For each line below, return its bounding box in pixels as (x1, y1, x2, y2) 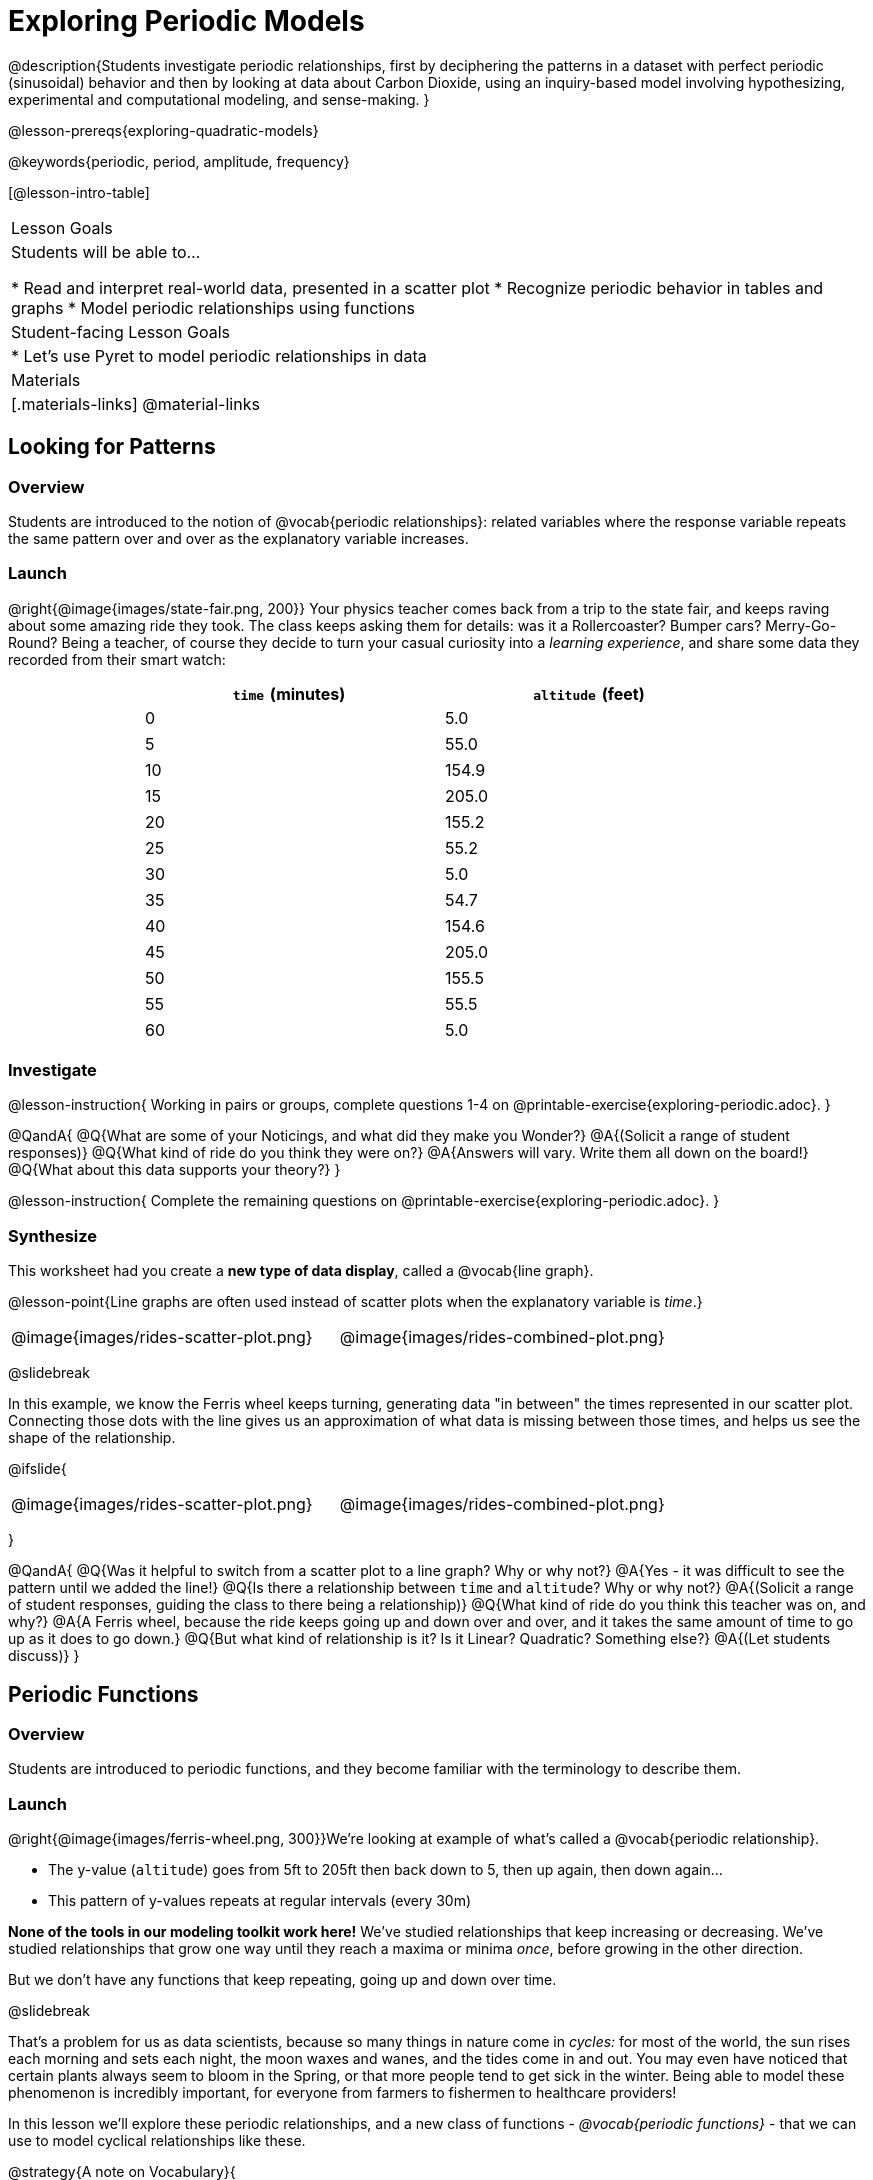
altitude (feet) (533, 683, 645, 704)
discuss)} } (8, 1647, 80, 1665)
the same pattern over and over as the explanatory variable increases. (8, 529, 469, 547)
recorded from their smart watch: (8, 650, 226, 668)
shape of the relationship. (8, 1429, 176, 1447)
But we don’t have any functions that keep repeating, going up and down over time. (8, 1971, 557, 1989)
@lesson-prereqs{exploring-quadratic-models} (8, 121, 319, 139)
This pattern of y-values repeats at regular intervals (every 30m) (48, 1892, 472, 1910)
